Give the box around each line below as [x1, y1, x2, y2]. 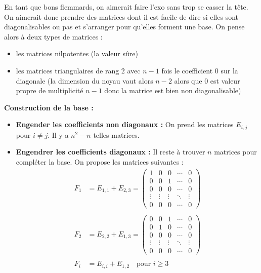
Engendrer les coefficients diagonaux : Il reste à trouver [16, 146, 205, 157]
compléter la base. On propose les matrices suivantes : [16, 156, 184, 167]
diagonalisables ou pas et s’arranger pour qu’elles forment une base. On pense [4, 21, 245, 32]
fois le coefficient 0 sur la [161, 65, 238, 75]
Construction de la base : [4, 102, 94, 112]
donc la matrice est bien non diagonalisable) [104, 85, 241, 96]
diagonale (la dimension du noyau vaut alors [16, 75, 153, 86]
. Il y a [48, 129, 69, 140]
